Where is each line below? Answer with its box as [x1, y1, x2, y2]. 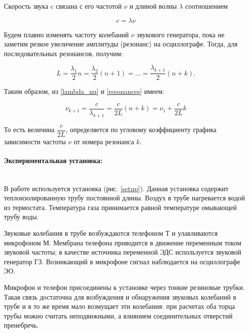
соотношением [185, 1, 228, 11]
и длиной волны [129, 1, 177, 11]
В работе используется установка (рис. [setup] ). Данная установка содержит [4, 183, 229, 193]
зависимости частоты [4, 136, 66, 146]
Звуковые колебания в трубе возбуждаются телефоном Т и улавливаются [4, 228, 218, 238]
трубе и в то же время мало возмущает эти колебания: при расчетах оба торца [4, 301, 235, 311]
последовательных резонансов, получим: [4, 48, 123, 58]
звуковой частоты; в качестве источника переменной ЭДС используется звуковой [4, 247, 242, 257]
